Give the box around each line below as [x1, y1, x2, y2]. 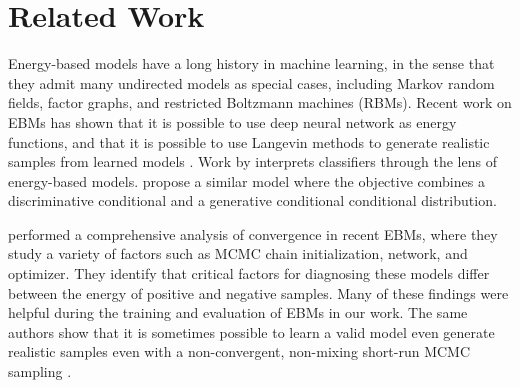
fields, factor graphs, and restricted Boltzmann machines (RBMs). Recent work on [8, 92, 512, 113]
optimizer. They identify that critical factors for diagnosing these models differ [8, 263, 490, 284]
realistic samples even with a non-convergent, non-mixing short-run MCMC [8, 341, 471, 362]
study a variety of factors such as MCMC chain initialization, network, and [8, 243, 468, 264]
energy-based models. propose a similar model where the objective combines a [8, 170, 485, 191]
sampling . [8, 361, 72, 382]
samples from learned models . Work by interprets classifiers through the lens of [8, 151, 497, 172]
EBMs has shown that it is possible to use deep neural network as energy [8, 111, 457, 132]
